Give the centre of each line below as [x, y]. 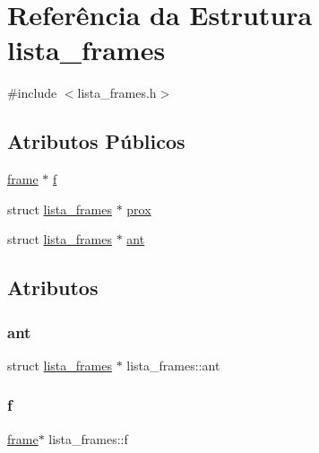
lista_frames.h [117, 93]
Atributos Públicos [96, 141]
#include [32, 93]
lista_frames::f [88, 438]
